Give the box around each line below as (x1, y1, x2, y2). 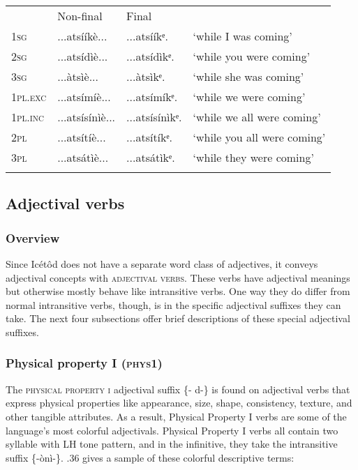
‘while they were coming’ (193, 149, 314, 165)
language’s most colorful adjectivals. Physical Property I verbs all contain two (6, 423, 338, 437)
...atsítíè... (57, 129, 106, 145)
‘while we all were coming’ (193, 109, 321, 125)
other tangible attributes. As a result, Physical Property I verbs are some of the (6, 409, 347, 423)
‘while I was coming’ (193, 28, 292, 44)
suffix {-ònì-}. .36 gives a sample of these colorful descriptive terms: (6, 450, 294, 464)
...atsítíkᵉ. (126, 129, 173, 145)
